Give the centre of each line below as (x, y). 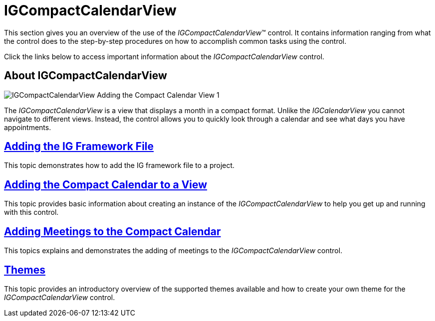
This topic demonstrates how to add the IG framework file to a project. (119, 165)
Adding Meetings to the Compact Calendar (112, 231)
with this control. (31, 212)
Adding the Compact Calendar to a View (106, 184)
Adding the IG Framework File (79, 147)
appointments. (28, 127)
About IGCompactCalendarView (86, 76)
